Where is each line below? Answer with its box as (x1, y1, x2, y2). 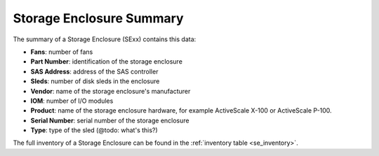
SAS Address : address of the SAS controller (30, 67, 159, 76)
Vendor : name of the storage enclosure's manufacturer (30, 87, 191, 95)
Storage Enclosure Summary (13, 10, 184, 26)
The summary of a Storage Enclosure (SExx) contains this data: (13, 35, 197, 43)
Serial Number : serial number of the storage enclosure (30, 116, 189, 125)
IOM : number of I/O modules (30, 97, 114, 105)
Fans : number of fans (30, 48, 93, 56)
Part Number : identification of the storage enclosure (30, 57, 182, 66)
